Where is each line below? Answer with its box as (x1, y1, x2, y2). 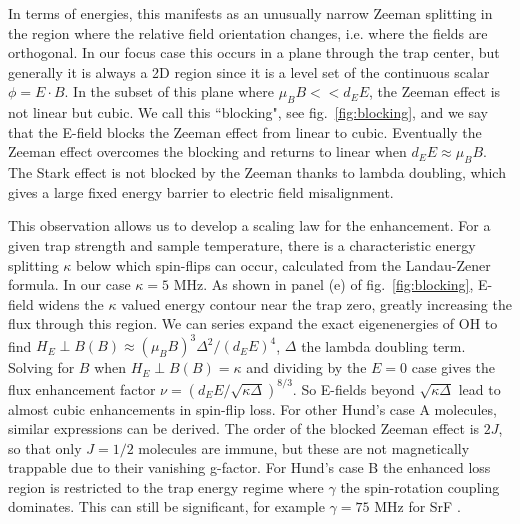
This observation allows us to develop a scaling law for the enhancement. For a (8, 215, 491, 236)
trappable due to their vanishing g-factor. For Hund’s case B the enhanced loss (8, 457, 491, 478)
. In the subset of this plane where (64, 81, 275, 102)
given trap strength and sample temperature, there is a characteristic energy (8, 234, 476, 255)
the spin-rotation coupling (340, 476, 500, 497)
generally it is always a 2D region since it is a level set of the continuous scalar (8, 61, 490, 82)
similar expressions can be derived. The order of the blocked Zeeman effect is (8, 418, 480, 439)
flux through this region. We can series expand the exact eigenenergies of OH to (8, 313, 498, 334)
